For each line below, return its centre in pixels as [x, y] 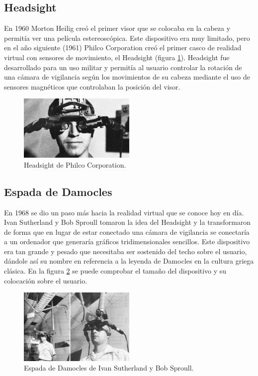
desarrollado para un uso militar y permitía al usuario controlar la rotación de [123, 67]
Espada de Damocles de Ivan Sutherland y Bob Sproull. [109, 368]
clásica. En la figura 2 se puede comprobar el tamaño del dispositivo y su [115, 271]
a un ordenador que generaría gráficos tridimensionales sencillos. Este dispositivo [127, 241]
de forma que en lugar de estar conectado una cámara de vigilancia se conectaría [127, 232]
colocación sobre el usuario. [46, 280]
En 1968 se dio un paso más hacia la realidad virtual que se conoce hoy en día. [124, 212]
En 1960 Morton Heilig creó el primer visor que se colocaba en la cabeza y [117, 28]
